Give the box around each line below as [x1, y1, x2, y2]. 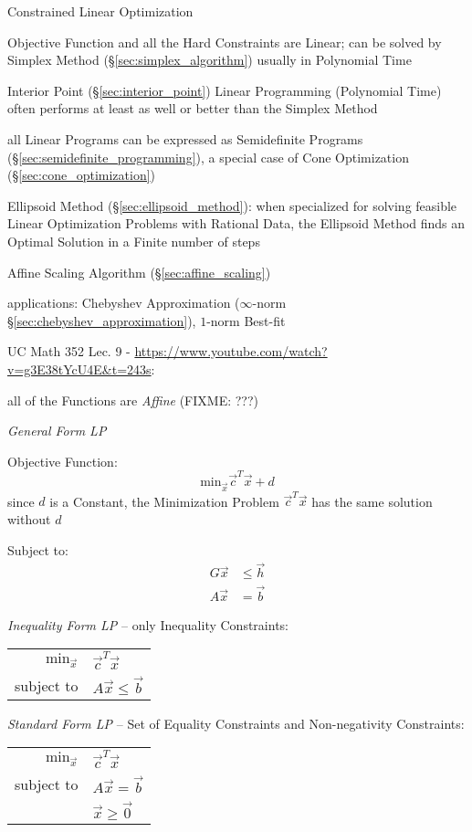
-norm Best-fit [206, 311, 286, 330]
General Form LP [7, 421, 107, 440]
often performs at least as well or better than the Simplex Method [7, 99, 378, 118]
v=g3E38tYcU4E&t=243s [7, 359, 152, 378]
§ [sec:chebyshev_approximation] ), [7, 311, 196, 330]
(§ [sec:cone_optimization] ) [7, 165, 156, 184]
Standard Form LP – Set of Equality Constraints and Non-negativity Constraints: [7, 713, 465, 732]
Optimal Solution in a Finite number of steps [7, 231, 260, 250]
